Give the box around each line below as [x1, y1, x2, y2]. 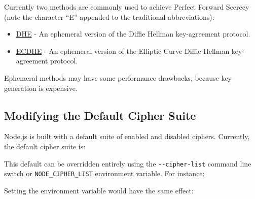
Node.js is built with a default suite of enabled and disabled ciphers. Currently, [4, 131, 250, 142]
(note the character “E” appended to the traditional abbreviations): [4, 11, 214, 22]
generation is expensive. [4, 82, 78, 93]
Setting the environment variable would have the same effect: [4, 185, 194, 195]
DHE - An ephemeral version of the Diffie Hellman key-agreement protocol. [16, 28, 250, 39]
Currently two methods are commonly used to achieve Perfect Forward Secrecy [4, 2, 249, 12]
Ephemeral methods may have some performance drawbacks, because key [4, 72, 232, 83]
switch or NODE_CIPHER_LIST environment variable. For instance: [4, 168, 205, 179]
